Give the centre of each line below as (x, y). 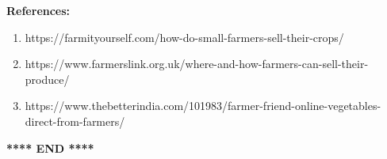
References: (38, 10)
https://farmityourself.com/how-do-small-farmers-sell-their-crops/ (184, 37)
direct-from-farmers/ (75, 121)
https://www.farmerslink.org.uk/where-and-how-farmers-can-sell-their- (197, 64)
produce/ (47, 79)
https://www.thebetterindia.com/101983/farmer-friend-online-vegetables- (203, 106)
